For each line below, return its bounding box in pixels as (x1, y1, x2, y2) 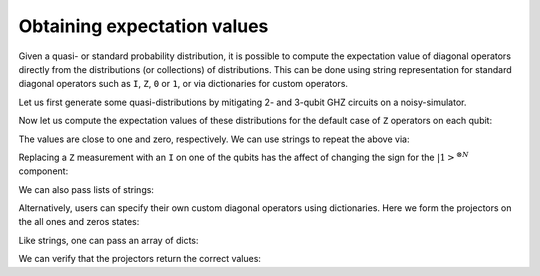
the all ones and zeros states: (18, 216, 140, 228)
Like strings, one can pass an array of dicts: (18, 234, 199, 246)
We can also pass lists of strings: (18, 183, 155, 195)
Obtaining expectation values (18, 15, 269, 37)
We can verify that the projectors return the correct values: (18, 253, 262, 265)
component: (18, 165, 69, 177)
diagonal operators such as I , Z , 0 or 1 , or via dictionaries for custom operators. (18, 78, 349, 90)
